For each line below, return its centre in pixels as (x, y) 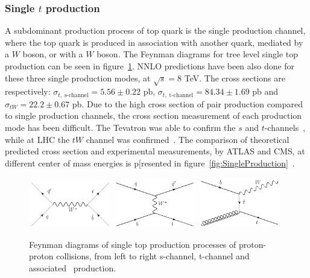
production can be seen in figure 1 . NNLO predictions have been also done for (150, 66)
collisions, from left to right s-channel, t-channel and (153, 256)
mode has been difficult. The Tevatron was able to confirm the (120, 127)
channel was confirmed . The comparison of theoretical (188, 139)
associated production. (73, 267)
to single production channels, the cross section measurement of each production (153, 115)
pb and (265, 91)
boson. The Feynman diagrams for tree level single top (197, 54)
